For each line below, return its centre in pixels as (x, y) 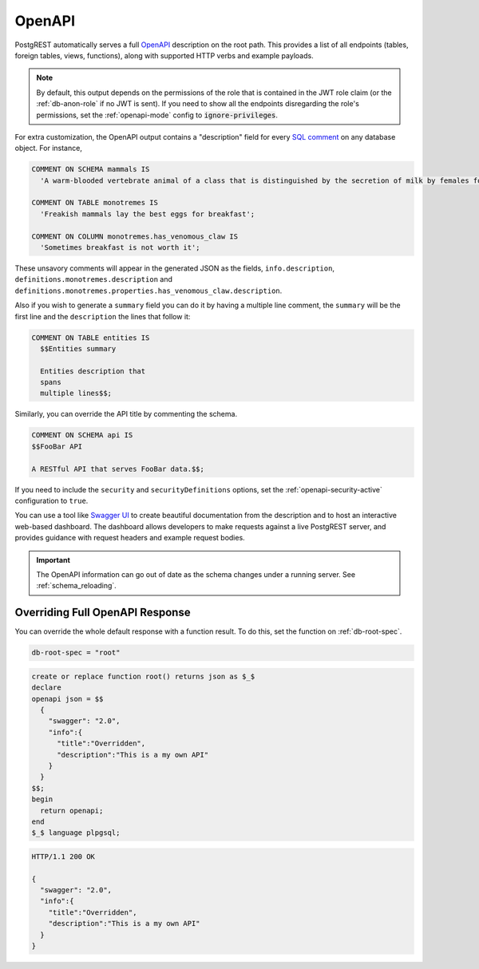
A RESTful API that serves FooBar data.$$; (118, 469)
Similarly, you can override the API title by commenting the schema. (126, 414)
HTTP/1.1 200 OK (63, 856)
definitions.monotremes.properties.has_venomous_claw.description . (148, 291)
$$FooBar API (57, 446)
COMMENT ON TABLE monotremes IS (95, 203)
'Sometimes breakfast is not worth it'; (120, 247)
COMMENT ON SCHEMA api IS (82, 435)
